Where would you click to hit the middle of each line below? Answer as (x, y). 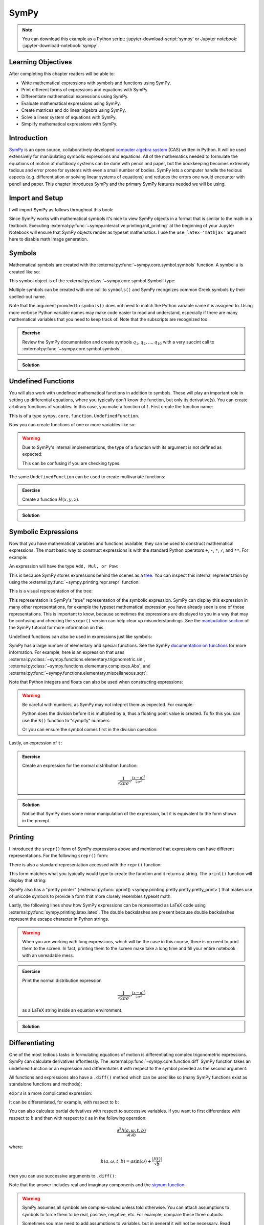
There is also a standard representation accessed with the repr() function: (86, 864)
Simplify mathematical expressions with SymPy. (69, 124)
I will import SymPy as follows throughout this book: (61, 209)
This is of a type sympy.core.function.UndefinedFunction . (74, 416)
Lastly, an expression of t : (35, 743)
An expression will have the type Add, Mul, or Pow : (64, 566)
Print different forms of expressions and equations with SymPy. (85, 90)
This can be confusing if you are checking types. (71, 463)
